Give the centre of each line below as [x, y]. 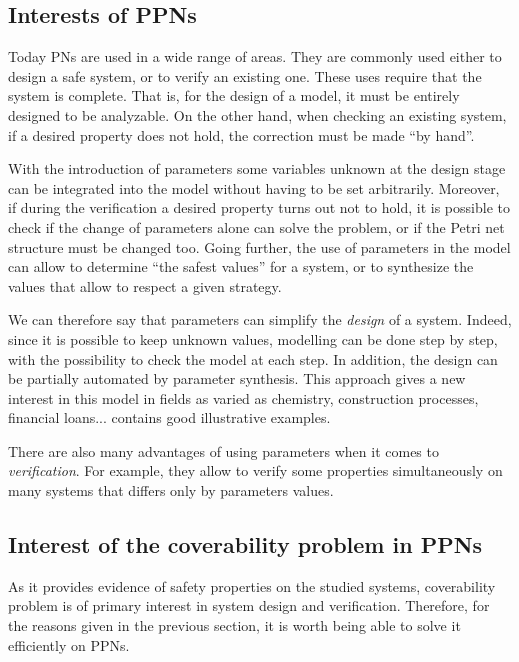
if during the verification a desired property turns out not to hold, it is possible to [259, 207]
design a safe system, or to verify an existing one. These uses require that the [245, 75]
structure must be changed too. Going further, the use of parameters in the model [259, 246]
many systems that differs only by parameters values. [171, 490]
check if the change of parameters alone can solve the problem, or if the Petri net [256, 226]
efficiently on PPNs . [69, 644]
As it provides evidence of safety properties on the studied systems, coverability [252, 585]
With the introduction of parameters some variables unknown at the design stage [257, 168]
